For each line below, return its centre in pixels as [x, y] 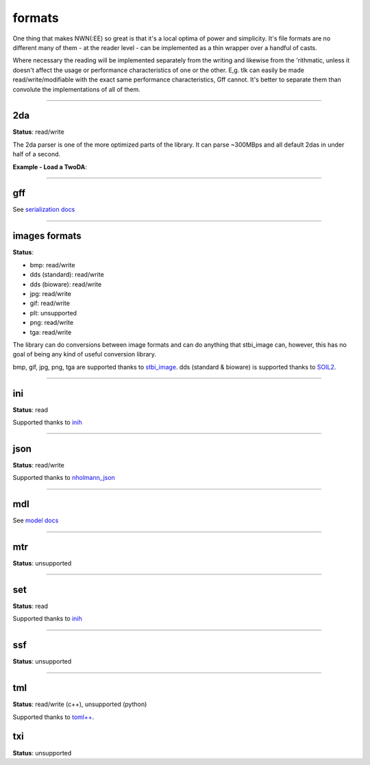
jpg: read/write [51, 293]
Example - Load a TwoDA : [50, 167]
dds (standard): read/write [67, 275]
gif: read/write [50, 303]
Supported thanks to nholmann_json [64, 478]
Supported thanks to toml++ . [53, 717]
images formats [47, 236]
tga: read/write [51, 332]
